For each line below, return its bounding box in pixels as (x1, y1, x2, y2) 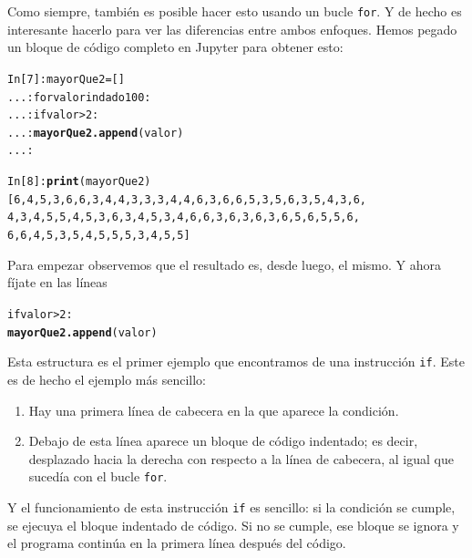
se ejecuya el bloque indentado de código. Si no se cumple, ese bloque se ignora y (7, 515, 459, 534)
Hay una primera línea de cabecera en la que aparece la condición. (28, 400, 399, 419)
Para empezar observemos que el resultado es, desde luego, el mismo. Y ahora (7, 254, 441, 274)
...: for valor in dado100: (7, 90, 151, 104)
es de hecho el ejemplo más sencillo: (7, 369, 206, 388)
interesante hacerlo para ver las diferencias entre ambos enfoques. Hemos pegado (7, 19, 457, 38)
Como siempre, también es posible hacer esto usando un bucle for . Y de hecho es (7, 2, 462, 20)
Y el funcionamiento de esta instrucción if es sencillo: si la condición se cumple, (7, 497, 456, 516)
